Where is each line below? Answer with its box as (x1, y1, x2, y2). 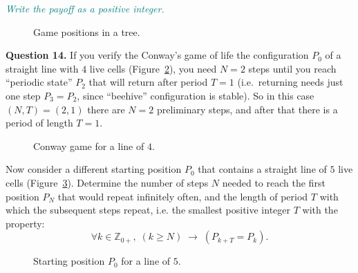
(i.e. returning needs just (237, 75, 343, 89)
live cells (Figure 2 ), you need (89, 61, 217, 75)
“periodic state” (6, 75, 73, 89)
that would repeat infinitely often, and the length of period (57, 189, 308, 203)
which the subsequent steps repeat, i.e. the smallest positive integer (6, 203, 291, 217)
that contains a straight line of (198, 162, 327, 176)
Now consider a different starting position (6, 162, 182, 176)
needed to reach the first (222, 175, 326, 189)
